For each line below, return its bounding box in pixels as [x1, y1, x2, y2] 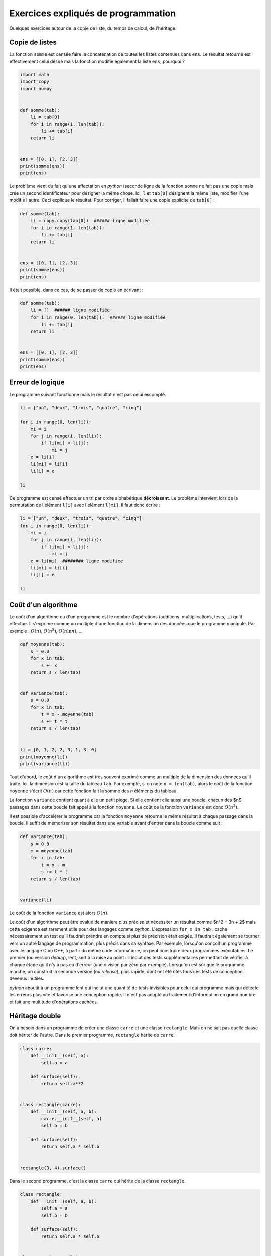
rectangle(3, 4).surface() [20, 1165, 86, 1171]
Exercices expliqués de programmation [9, 8, 176, 19]
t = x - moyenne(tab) [41, 711, 94, 717]
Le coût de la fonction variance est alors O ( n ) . [9, 910, 109, 916]
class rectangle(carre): [20, 1102, 81, 1107]
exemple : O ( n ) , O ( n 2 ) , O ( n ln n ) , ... [9, 627, 83, 634]
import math [20, 72, 50, 77]
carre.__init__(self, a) [41, 1116, 102, 1121]
